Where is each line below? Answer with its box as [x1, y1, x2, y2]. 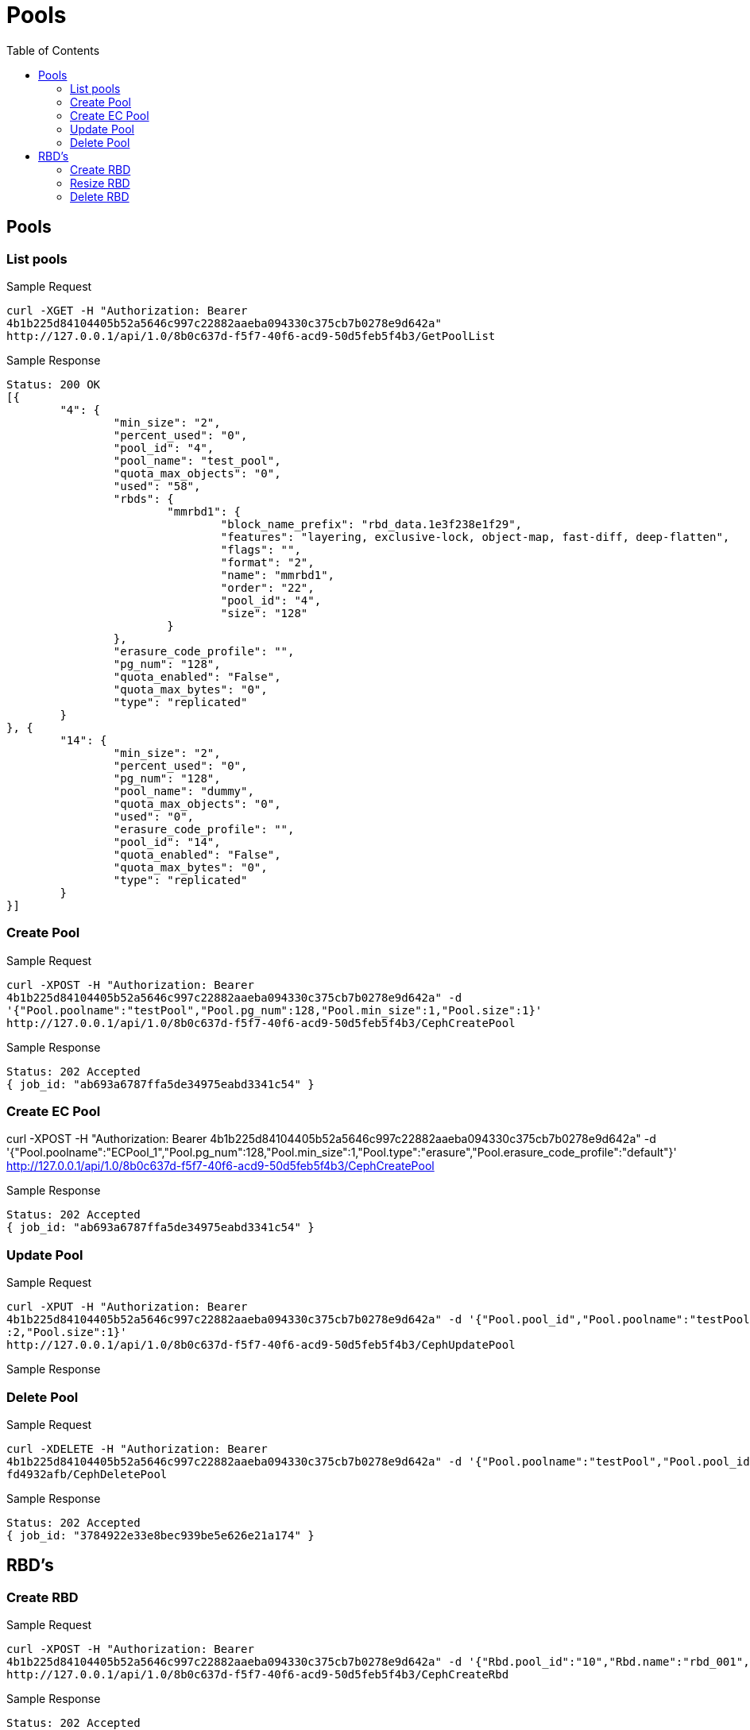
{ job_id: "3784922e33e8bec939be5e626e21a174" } [6, 1528, 315, 1542]
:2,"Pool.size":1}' [6, 1326, 127, 1339]
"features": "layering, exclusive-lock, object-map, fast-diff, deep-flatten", [220, 530, 730, 543]
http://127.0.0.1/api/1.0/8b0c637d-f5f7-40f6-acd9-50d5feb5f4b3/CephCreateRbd [6, 1668, 509, 1682]
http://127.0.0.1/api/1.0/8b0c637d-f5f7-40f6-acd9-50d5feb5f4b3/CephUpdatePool [6, 1338, 516, 1352]
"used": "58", [113, 479, 201, 492]
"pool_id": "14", [113, 835, 221, 848]
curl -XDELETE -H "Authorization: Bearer [6, 1442, 268, 1455]
